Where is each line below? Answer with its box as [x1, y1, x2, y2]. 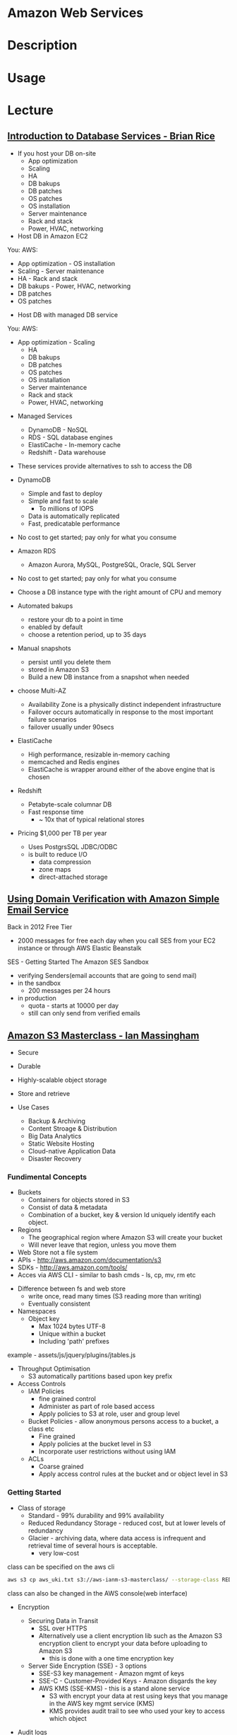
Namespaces [17, 1307, 56, 1315]
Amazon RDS [17, 546, 56, 555]
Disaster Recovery [28, 1155, 82, 1163]
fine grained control [38, 1395, 97, 1403]
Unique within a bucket [38, 1330, 106, 1338]
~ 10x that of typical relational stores [38, 815, 145, 824]
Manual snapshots [17, 644, 72, 652]
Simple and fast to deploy [28, 489, 103, 497]
